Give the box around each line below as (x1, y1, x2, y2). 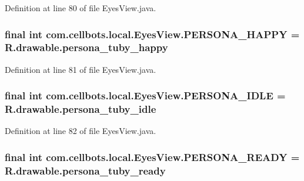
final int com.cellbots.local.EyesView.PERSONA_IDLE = (5, 88, 286, 103)
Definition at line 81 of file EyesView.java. (5, 63, 156, 75)
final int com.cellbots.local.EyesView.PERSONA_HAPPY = (5, 26, 300, 41)
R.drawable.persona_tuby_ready (5, 163, 166, 177)
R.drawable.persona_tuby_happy (5, 40, 168, 55)
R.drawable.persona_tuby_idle (5, 102, 156, 116)
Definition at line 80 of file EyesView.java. (5, 2, 156, 14)
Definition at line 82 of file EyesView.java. (5, 125, 156, 137)
